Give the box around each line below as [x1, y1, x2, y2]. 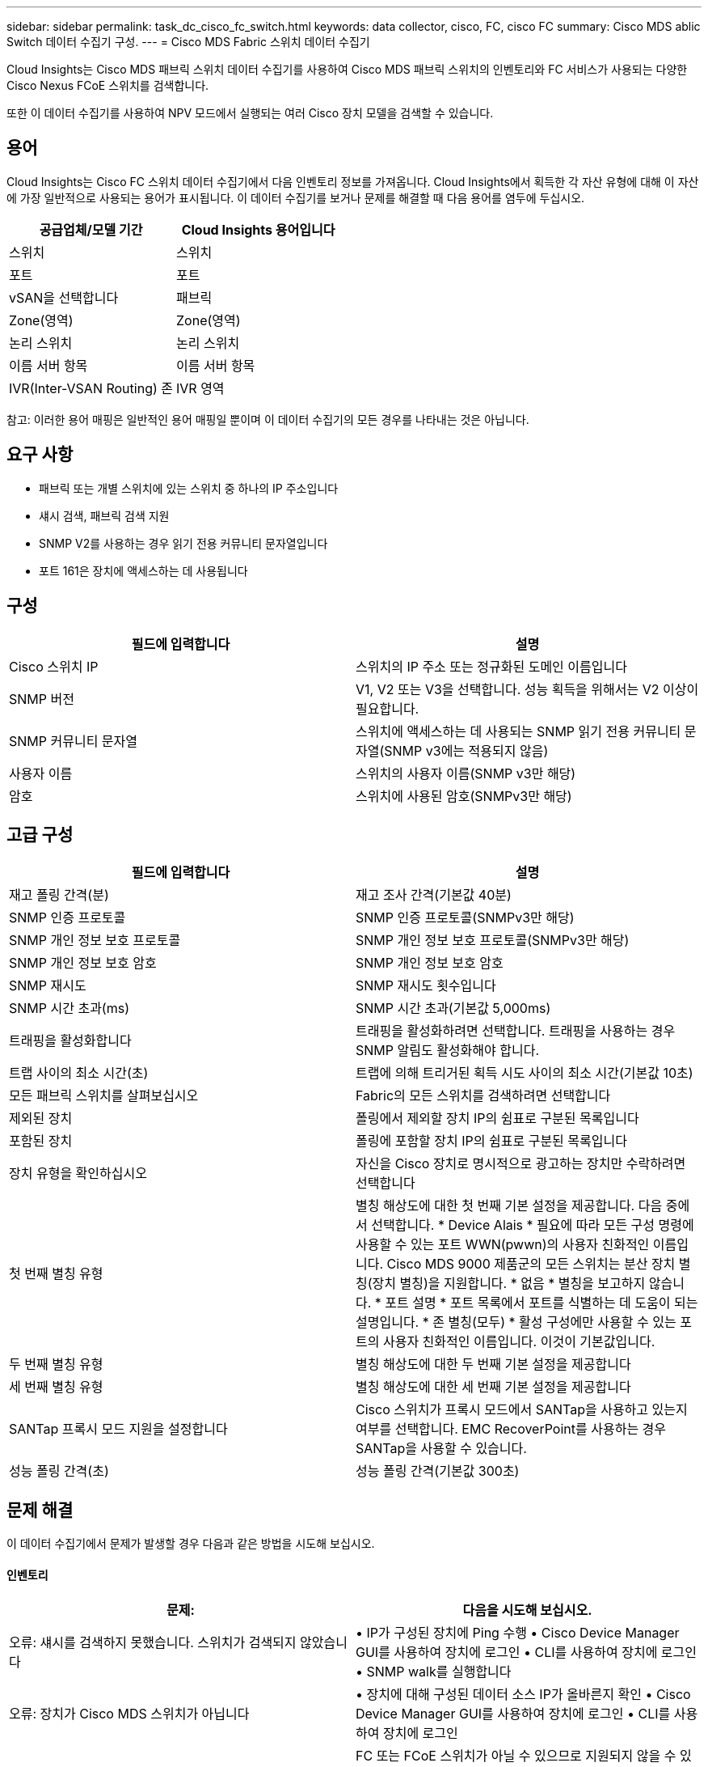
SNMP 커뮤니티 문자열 [9, 732, 138, 749]
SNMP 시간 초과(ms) [9, 1000, 130, 1017]
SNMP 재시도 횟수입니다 [356, 977, 496, 994]
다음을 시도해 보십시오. [462, 1602, 592, 1619]
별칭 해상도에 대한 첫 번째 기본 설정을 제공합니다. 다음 [356, 1197, 663, 1214]
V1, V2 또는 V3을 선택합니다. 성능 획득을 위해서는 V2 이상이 [356, 680, 699, 697]
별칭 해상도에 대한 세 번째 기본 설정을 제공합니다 [356, 1379, 631, 1396]
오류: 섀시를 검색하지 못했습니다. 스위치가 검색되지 [9, 1634, 297, 1651]
